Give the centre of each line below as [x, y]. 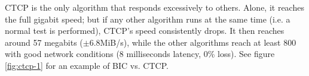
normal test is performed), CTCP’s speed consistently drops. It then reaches [145, 31]
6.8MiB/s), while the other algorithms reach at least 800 [193, 42]
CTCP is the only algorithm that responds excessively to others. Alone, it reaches [154, 7]
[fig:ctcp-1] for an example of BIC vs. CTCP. [87, 65]
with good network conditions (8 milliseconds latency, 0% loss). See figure [140, 54]
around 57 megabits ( [44, 42]
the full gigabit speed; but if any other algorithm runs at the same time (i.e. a [148, 19]
